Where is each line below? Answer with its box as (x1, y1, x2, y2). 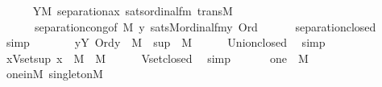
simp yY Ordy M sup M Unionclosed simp (6, 34, 326, 51)
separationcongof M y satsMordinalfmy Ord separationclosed (34, 18, 376, 35)
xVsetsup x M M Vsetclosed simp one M (6, 49, 309, 66)
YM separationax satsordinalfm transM (32, 2, 233, 19)
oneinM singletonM (6, 65, 103, 82)
